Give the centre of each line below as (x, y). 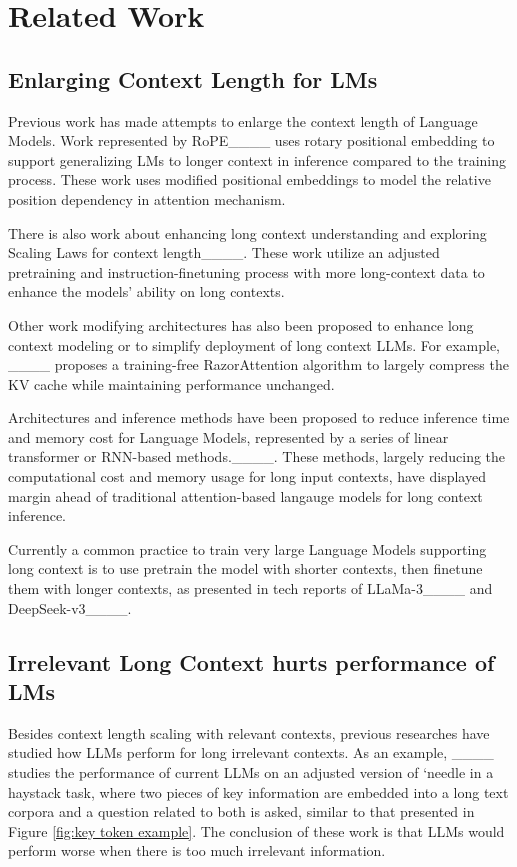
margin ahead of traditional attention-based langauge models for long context (245, 495)
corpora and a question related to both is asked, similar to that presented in (241, 811)
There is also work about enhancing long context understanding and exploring (247, 232)
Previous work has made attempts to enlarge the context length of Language (243, 120)
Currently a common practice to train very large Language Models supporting (247, 548)
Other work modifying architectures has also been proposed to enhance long (241, 324)
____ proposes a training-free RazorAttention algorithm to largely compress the (258, 364)
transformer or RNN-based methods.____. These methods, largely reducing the (257, 456)
